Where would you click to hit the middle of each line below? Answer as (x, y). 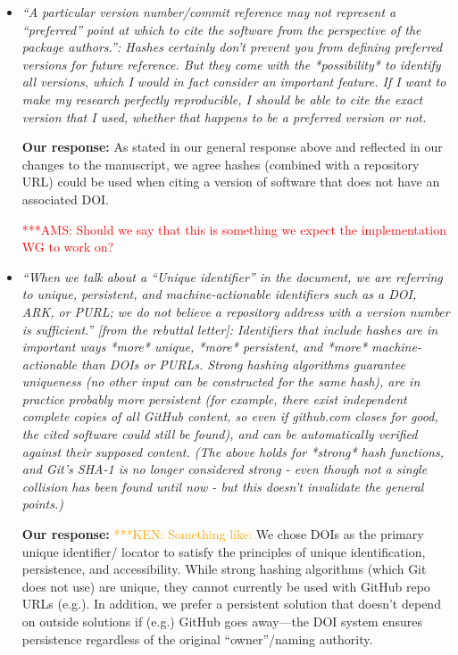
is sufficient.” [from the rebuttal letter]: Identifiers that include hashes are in (230, 329)
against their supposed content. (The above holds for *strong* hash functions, (233, 451)
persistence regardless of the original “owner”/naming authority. (197, 638)
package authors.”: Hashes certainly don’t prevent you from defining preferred (232, 47)
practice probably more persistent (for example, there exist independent (214, 398)
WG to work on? (68, 247)
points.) (42, 504)
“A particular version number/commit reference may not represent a (209, 12)
